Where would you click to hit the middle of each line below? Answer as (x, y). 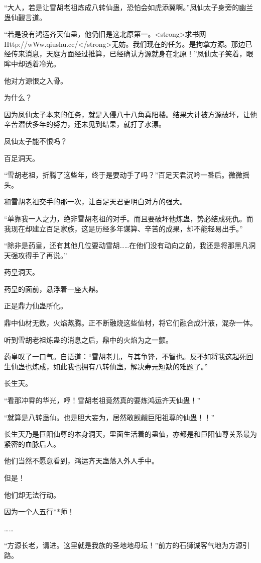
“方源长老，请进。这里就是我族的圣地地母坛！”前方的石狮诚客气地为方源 (123, 545)
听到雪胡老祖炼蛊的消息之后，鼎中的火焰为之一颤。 (88, 339)
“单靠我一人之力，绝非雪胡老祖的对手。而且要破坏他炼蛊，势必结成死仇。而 (129, 218)
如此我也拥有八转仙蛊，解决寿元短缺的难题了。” (130, 366)
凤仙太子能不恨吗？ (36, 141)
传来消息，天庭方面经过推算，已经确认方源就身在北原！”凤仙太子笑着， (128, 54)
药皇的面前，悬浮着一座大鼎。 (53, 289)
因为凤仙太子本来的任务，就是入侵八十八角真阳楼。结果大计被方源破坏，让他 (130, 114)
